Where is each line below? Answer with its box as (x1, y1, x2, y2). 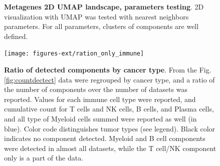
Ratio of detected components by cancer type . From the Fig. (4, 64, 211, 75)
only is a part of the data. (4, 152, 84, 163)
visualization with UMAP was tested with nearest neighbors (4, 11, 189, 21)
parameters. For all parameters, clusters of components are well (4, 21, 199, 31)
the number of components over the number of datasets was (4, 84, 187, 94)
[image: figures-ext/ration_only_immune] (4, 50, 144, 57)
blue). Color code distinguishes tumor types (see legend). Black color (4, 123, 215, 133)
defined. (4, 30, 28, 41)
